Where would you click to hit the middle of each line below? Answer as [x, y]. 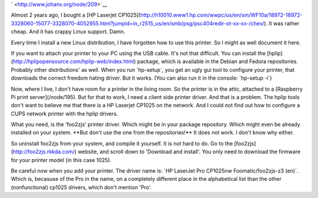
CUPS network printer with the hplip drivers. [64, 113]
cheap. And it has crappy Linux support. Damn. [68, 32]
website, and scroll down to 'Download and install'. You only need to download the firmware [189, 152]
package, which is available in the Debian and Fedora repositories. [218, 61]
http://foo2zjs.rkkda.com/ [44, 152]
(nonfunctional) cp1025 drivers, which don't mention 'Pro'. [81, 187]
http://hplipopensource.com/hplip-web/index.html [73, 61]
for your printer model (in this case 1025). [61, 160]
